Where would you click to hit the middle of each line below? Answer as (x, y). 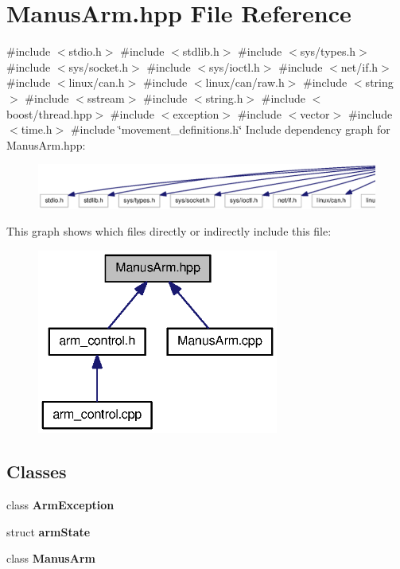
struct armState (49, 531)
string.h (224, 97)
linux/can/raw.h (245, 82)
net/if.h (359, 66)
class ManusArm (51, 558)
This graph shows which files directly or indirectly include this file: (169, 231)
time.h (37, 129)
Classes (37, 472)
